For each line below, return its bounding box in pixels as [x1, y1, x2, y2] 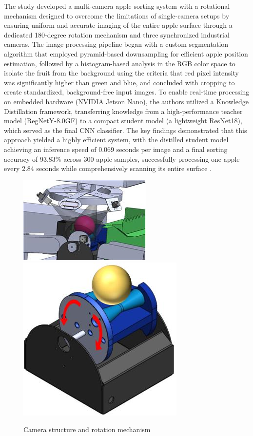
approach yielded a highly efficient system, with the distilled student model [4, 134, 229, 145]
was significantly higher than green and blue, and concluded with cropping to [4, 77, 235, 87]
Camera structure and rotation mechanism [23, 424, 151, 434]
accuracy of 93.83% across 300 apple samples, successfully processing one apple [4, 153, 240, 164]
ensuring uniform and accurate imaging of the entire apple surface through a [4, 20, 233, 30]
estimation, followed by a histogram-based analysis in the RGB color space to [4, 58, 235, 68]
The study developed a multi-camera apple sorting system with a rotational [4, 1, 230, 11]
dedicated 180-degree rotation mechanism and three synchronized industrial [4, 29, 230, 39]
